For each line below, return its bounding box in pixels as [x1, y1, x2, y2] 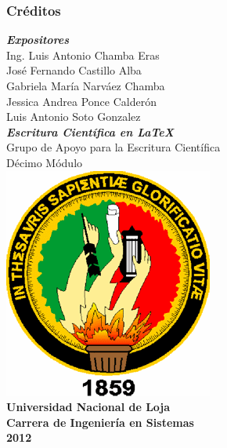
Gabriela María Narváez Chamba [6, 78, 165, 93]
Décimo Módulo [6, 154, 83, 170]
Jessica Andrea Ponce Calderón [6, 93, 157, 109]
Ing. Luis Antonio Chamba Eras [6, 46, 160, 63]
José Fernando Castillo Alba [6, 62, 142, 78]
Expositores [6, 31, 70, 48]
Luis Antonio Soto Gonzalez [6, 108, 141, 125]
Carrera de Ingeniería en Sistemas [6, 413, 194, 430]
